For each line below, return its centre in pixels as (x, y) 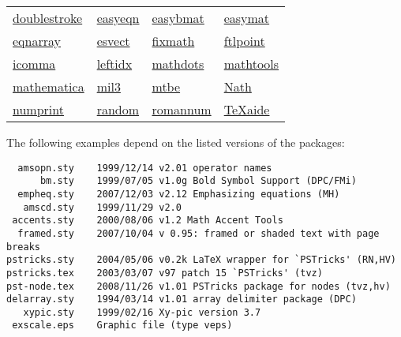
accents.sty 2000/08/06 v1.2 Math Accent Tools (148, 221)
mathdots (178, 64)
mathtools (251, 64)
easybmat (178, 18)
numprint (38, 109)
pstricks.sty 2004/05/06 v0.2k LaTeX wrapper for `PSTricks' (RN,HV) (201, 260)
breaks (23, 247)
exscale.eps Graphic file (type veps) (122, 326)
